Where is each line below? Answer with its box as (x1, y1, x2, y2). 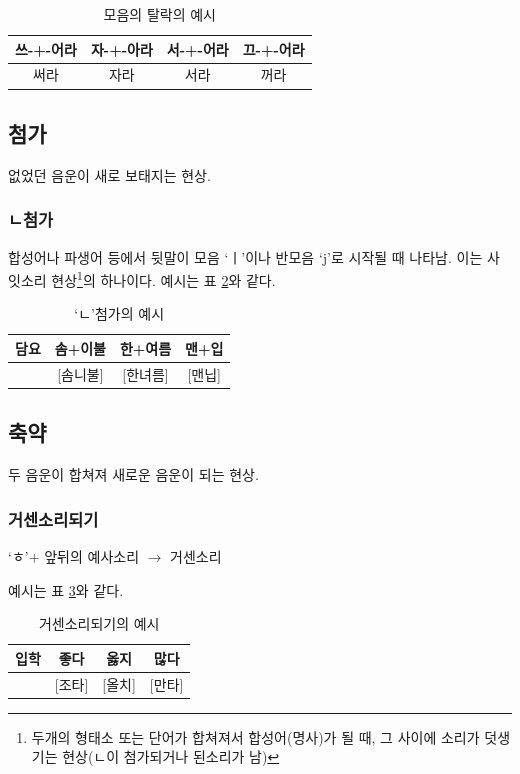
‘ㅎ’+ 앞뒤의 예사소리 (8, 545, 140, 566)
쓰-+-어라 (15, 38, 77, 59)
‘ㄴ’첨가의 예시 (74, 303, 165, 324)
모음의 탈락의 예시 (103, 4, 216, 24)
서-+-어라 (166, 38, 229, 59)
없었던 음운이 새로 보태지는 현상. (8, 164, 211, 185)
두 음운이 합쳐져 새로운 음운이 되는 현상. (8, 464, 259, 485)
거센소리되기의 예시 (38, 613, 160, 634)
